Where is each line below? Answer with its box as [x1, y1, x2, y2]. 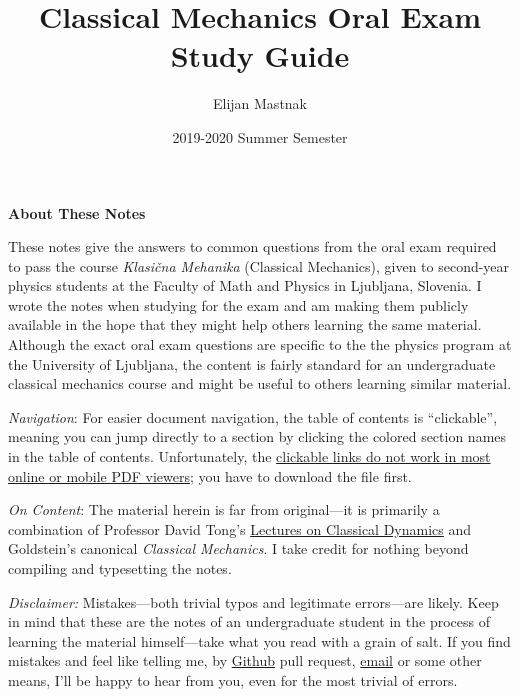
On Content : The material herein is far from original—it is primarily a [8, 499, 440, 520]
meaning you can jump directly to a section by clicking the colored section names [8, 426, 507, 447]
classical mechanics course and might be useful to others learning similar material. [8, 373, 512, 394]
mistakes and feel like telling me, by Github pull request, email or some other [8, 650, 482, 671]
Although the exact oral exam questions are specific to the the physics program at [8, 334, 512, 355]
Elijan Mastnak [212, 93, 308, 114]
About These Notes [8, 202, 146, 223]
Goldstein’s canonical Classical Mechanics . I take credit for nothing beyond [8, 538, 469, 559]
